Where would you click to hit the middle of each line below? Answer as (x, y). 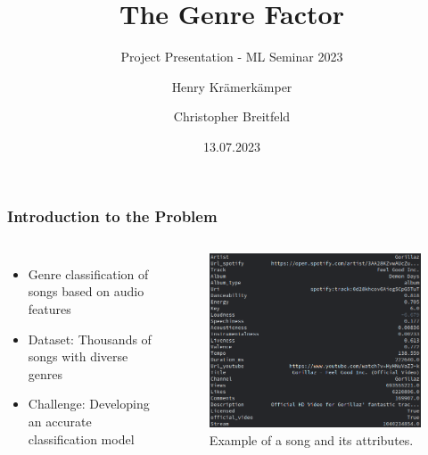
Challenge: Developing (89, 404)
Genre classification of (88, 273)
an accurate (60, 421)
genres (45, 373)
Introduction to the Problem (112, 215)
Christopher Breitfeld (232, 116)
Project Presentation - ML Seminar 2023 (232, 57)
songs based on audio (86, 291)
